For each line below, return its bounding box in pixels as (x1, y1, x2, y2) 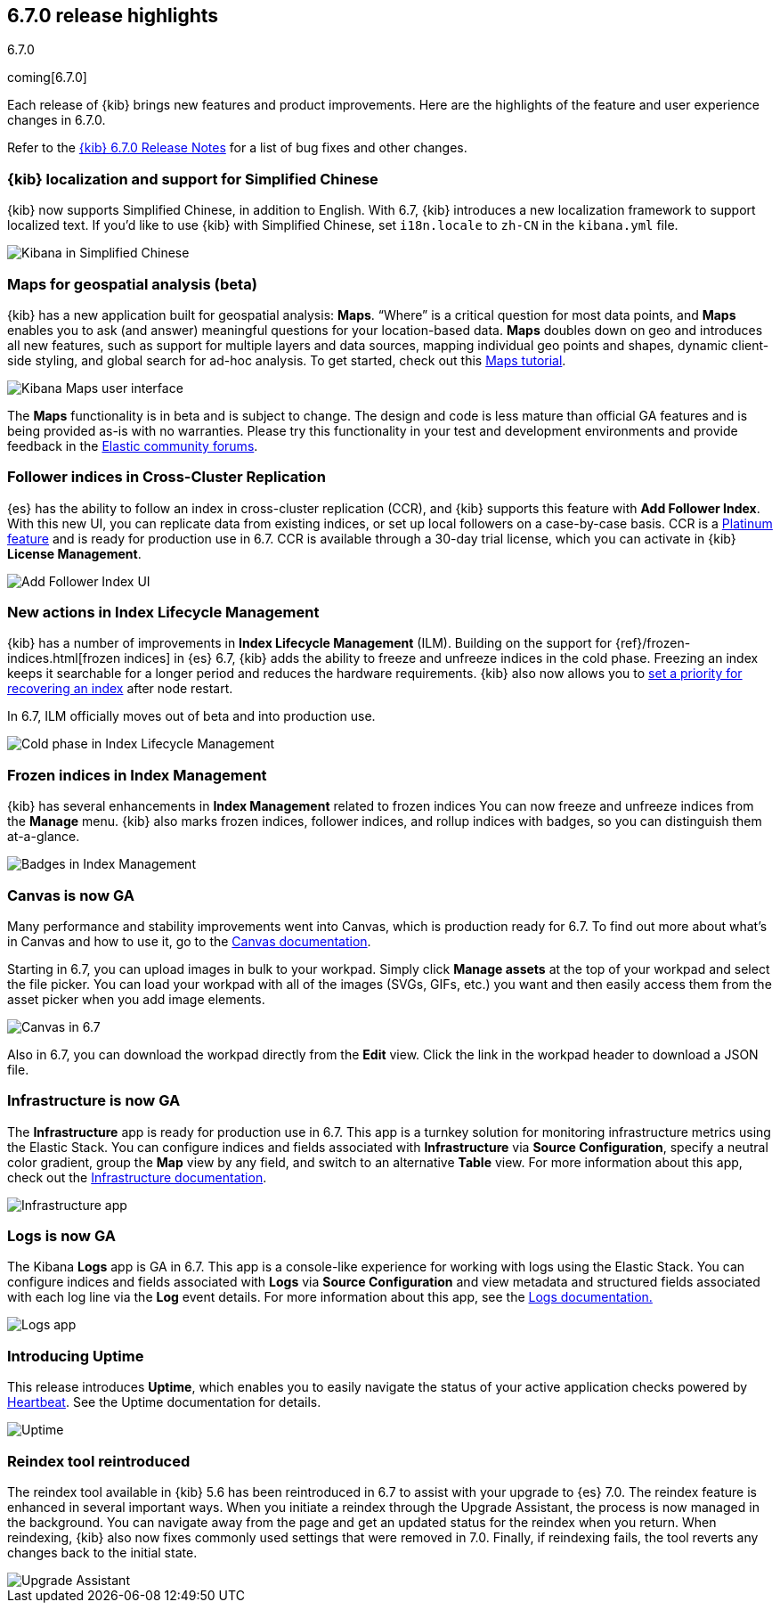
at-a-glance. (7, 829, 80, 845)
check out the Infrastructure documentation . (7, 1169, 267, 1185)
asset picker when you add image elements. (7, 991, 265, 1007)
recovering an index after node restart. (7, 681, 233, 697)
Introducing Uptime (7, 1346, 144, 1365)
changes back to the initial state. (7, 1544, 198, 1560)
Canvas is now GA (7, 886, 134, 904)
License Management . (7, 545, 142, 561)
